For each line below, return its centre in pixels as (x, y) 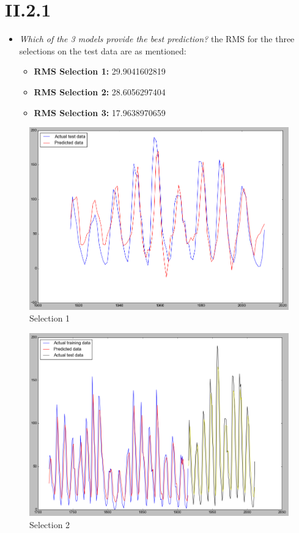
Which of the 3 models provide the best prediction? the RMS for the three (157, 39)
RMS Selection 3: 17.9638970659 (100, 112)
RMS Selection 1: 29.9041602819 (100, 71)
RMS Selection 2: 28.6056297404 (100, 91)
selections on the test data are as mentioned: (103, 50)
